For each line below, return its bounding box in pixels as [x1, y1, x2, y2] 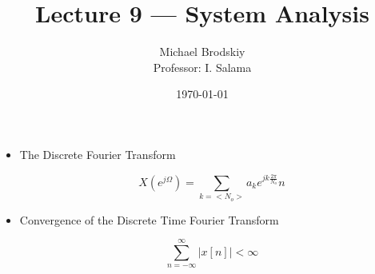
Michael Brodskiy [159, 43, 245, 60]
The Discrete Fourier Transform [19, 145, 176, 162]
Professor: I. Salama [153, 58, 252, 75]
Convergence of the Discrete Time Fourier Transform [19, 211, 279, 228]
